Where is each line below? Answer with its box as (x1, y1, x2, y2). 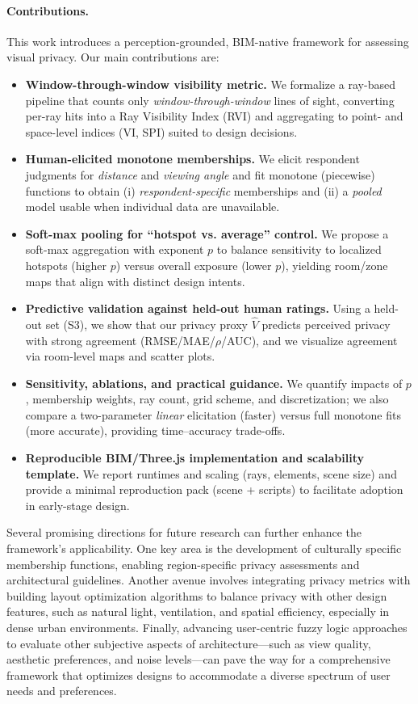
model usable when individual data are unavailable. (25, 198, 280, 215)
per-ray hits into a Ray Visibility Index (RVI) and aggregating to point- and (25, 107, 403, 124)
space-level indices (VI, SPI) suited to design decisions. (25, 123, 298, 140)
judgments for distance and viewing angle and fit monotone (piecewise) (25, 166, 375, 183)
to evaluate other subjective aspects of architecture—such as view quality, (6, 634, 371, 651)
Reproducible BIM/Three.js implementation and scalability (25, 449, 365, 466)
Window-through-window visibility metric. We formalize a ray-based (25, 75, 395, 92)
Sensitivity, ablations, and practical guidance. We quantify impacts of (25, 374, 403, 391)
